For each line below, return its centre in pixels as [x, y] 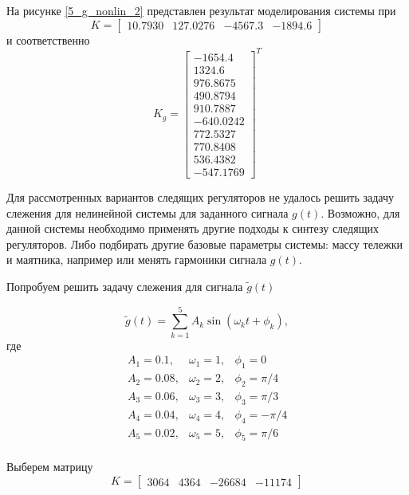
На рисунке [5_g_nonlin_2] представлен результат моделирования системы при [201, 10]
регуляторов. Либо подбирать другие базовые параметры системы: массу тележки [205, 244]
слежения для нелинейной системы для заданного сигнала [147, 212]
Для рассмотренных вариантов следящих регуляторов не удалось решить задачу [201, 197]
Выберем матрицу [50, 467]
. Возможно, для [360, 212]
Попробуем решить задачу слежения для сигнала [125, 286]
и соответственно [48, 39]
